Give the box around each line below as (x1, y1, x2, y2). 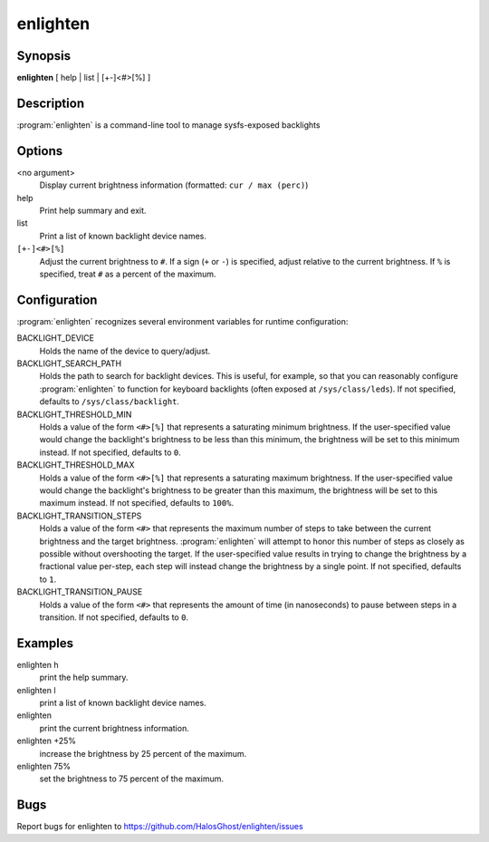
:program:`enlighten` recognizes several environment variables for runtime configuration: (16, 315, 349, 326)
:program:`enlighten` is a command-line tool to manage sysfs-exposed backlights (16, 119, 321, 131)
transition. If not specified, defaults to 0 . (39, 612, 189, 623)
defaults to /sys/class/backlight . (39, 396, 180, 407)
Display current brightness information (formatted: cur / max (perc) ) (39, 179, 309, 190)
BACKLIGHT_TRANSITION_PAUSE (16, 586, 143, 597)
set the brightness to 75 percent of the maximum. (39, 773, 224, 784)
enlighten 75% (16, 760, 72, 771)
